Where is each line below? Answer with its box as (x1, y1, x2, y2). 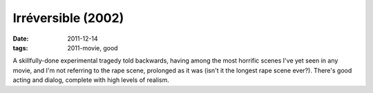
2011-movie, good (67, 43, 118, 52)
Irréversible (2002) (12, 10, 124, 25)
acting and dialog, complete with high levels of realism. (12, 76, 169, 84)
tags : (12, 43, 28, 52)
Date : (12, 34, 29, 43)
